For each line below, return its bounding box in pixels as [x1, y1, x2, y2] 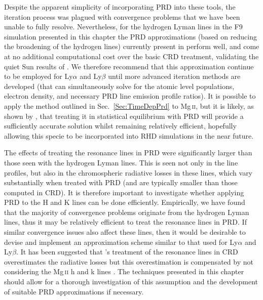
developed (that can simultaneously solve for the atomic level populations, [4, 80, 235, 91]
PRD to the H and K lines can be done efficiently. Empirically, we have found [4, 197, 245, 207]
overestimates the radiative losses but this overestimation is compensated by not [4, 256, 253, 267]
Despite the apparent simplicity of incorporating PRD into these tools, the [4, 2, 236, 12]
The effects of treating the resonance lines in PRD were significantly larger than [4, 147, 252, 158]
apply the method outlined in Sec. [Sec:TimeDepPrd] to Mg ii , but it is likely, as [4, 100, 254, 111]
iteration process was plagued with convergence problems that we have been [4, 11, 240, 22]
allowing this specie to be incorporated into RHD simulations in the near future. [4, 130, 254, 141]
